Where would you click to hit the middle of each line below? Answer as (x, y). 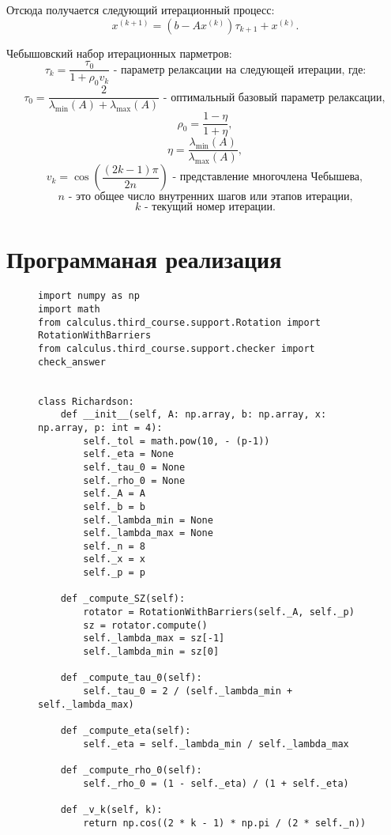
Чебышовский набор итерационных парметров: (119, 53)
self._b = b (115, 506)
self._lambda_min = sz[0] (151, 652)
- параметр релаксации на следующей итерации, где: (240, 70)
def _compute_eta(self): (126, 731)
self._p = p (115, 573)
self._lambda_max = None (148, 533)
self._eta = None (128, 454)
